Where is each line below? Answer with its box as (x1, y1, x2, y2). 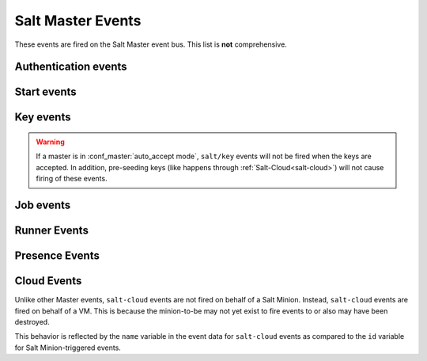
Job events (14, 198, 71, 211)
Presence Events (14, 249, 100, 262)
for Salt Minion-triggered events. (14, 343, 122, 352)
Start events (14, 85, 77, 99)
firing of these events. (36, 174, 108, 184)
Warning (36, 137, 65, 146)
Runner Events (14, 223, 89, 237)
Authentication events (14, 60, 127, 74)
